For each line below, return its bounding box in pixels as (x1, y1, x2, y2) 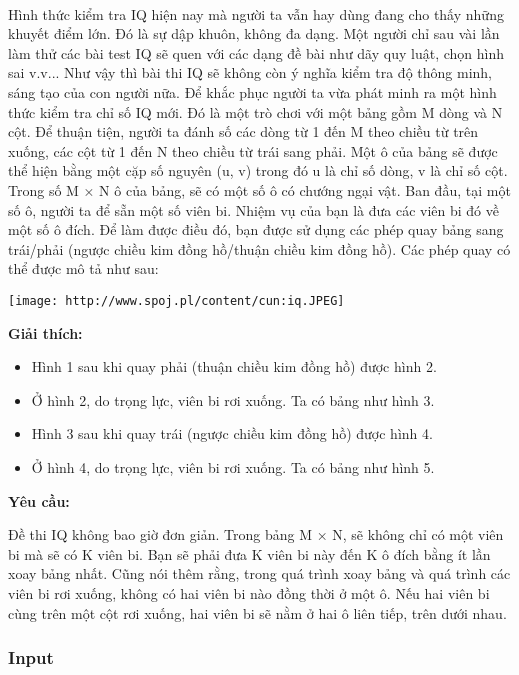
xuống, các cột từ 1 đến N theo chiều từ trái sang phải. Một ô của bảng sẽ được (8, 140, 498, 161)
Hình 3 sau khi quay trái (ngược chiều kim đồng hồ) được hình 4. (31, 423, 433, 444)
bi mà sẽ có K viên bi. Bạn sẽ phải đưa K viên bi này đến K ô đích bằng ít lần (8, 543, 491, 564)
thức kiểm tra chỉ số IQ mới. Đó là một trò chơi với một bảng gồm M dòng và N (8, 101, 503, 122)
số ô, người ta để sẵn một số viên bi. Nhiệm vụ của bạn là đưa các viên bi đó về (8, 199, 499, 220)
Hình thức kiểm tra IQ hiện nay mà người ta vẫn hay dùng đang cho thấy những (8, 3, 504, 24)
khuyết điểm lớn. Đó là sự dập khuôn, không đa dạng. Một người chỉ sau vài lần (8, 23, 500, 44)
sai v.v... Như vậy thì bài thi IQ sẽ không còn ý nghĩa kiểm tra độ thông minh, (8, 62, 493, 83)
